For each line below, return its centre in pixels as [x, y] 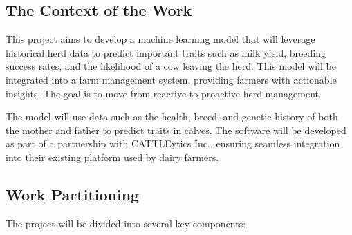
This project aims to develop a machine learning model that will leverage [160, 39]
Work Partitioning [73, 194]
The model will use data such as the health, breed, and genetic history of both [172, 116]
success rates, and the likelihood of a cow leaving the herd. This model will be [171, 66]
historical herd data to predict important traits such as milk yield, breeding [166, 52]
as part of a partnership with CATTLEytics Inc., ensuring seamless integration [173, 143]
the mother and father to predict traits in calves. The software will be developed [176, 130]
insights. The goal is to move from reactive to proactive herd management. [164, 93]
